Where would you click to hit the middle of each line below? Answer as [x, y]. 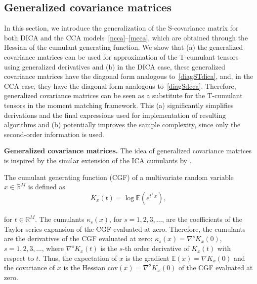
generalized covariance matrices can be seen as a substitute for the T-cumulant [123, 95]
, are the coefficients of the [202, 219]
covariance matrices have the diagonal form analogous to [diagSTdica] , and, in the [128, 76]
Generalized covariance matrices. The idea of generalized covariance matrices [128, 151]
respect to [19, 258]
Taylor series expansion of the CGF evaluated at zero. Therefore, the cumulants [125, 229]
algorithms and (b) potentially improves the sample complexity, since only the [122, 124]
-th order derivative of [156, 248]
